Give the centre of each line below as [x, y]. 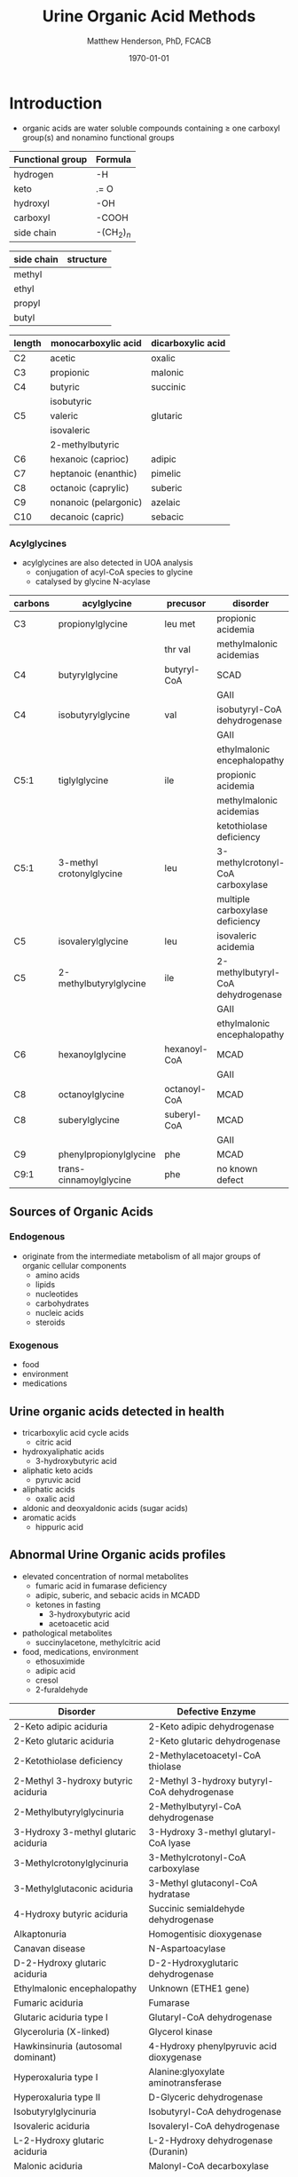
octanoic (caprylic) [90, 487]
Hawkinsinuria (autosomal [68, 2046]
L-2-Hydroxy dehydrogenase [211, 2140]
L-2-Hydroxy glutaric [59, 2140]
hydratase [169, 1894]
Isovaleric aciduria [52, 2126]
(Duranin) [169, 2151]
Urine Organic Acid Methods [149, 16]
